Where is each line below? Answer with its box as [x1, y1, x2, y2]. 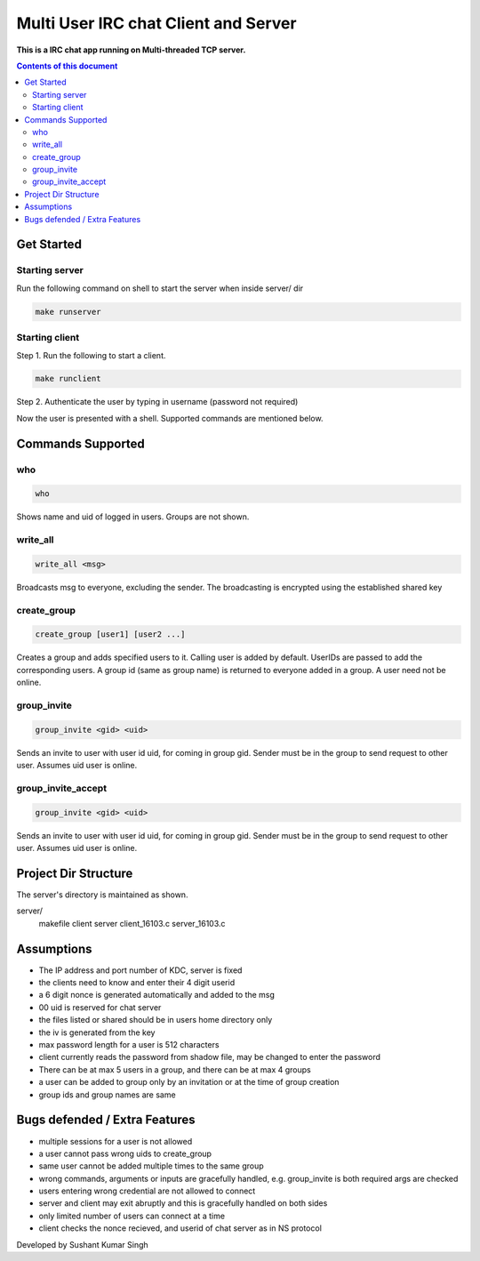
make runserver [35, 307, 101, 317]
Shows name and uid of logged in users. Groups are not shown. [16, 511, 250, 522]
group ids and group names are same [38, 1089, 177, 1100]
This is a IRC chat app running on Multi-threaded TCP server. [16, 44, 246, 55]
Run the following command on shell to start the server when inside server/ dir [16, 283, 304, 293]
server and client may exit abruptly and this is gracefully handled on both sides [38, 1198, 328, 1209]
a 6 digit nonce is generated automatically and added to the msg [38, 990, 276, 1000]
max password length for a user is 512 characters [38, 1040, 220, 1050]
